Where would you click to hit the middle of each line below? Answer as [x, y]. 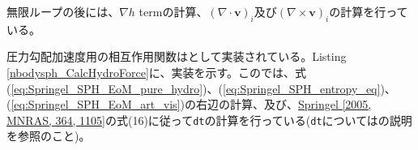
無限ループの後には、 [63, 11]
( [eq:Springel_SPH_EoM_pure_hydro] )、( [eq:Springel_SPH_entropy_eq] [194, 88]
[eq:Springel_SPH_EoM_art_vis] [96, 104]
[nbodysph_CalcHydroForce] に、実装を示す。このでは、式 [156, 72]
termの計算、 [173, 11]
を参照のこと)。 [49, 136]
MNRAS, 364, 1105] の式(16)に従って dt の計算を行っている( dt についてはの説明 [209, 120]
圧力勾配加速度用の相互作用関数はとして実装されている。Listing [177, 56]
